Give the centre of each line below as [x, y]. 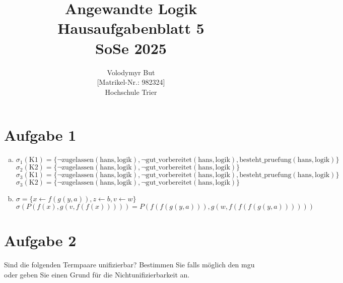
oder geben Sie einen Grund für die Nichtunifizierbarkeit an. [97, 274]
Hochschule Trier [131, 92]
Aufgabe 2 [40, 240]
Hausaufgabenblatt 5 [131, 28]
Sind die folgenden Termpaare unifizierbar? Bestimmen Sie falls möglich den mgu [129, 265]
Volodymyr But [131, 72]
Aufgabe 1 [40, 135]
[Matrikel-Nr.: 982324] [131, 82]
